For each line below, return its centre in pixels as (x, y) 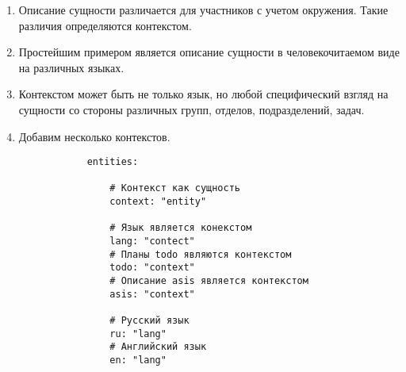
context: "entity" (158, 202)
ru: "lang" (138, 334)
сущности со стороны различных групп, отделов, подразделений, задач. (192, 109)
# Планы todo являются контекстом (201, 254)
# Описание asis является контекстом (209, 281)
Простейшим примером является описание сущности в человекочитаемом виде (209, 52)
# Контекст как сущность (175, 188)
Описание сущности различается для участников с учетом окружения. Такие (203, 10)
